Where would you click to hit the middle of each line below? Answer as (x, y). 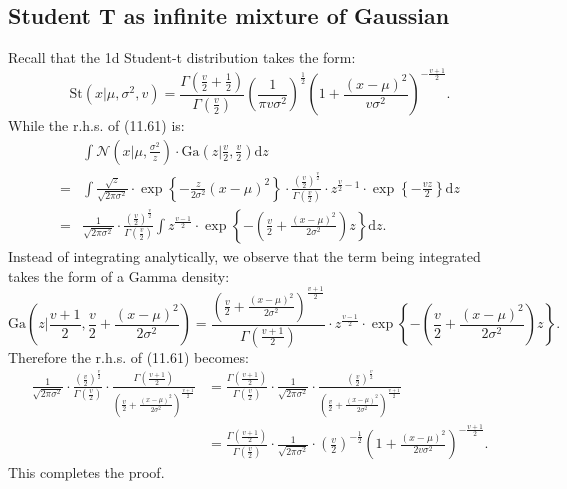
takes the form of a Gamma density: (119, 275)
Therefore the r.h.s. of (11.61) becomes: (128, 356)
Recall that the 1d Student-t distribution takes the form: (182, 57)
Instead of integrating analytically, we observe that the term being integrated (244, 255)
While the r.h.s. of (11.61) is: (96, 125)
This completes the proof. (86, 472)
